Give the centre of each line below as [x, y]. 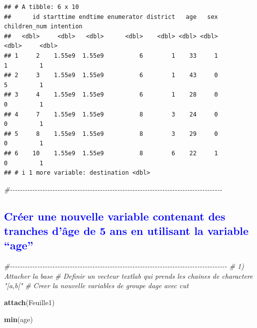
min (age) [18, 319]
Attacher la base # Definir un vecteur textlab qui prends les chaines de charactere [128, 275]
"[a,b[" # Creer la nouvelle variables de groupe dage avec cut [96, 285]
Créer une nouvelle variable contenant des [115, 216]
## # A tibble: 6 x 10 [42, 7]
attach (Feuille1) [29, 302]
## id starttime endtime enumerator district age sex [111, 17]
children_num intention [43, 27]
